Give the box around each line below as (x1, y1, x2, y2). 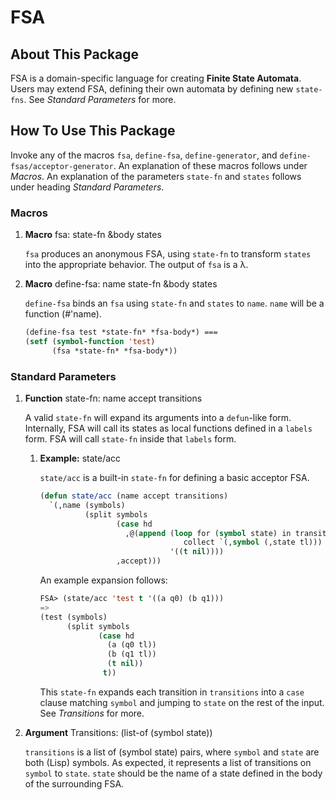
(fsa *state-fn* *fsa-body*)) (51, 346, 178, 356)
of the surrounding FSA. (24, 777, 125, 790)
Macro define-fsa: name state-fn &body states (24, 278, 218, 290)
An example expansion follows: (39, 574, 168, 586)
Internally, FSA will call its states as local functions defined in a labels (24, 422, 313, 435)
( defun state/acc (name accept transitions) (39, 491, 229, 501)
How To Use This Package (10, 122, 176, 140)
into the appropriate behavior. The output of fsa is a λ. (24, 259, 249, 271)
